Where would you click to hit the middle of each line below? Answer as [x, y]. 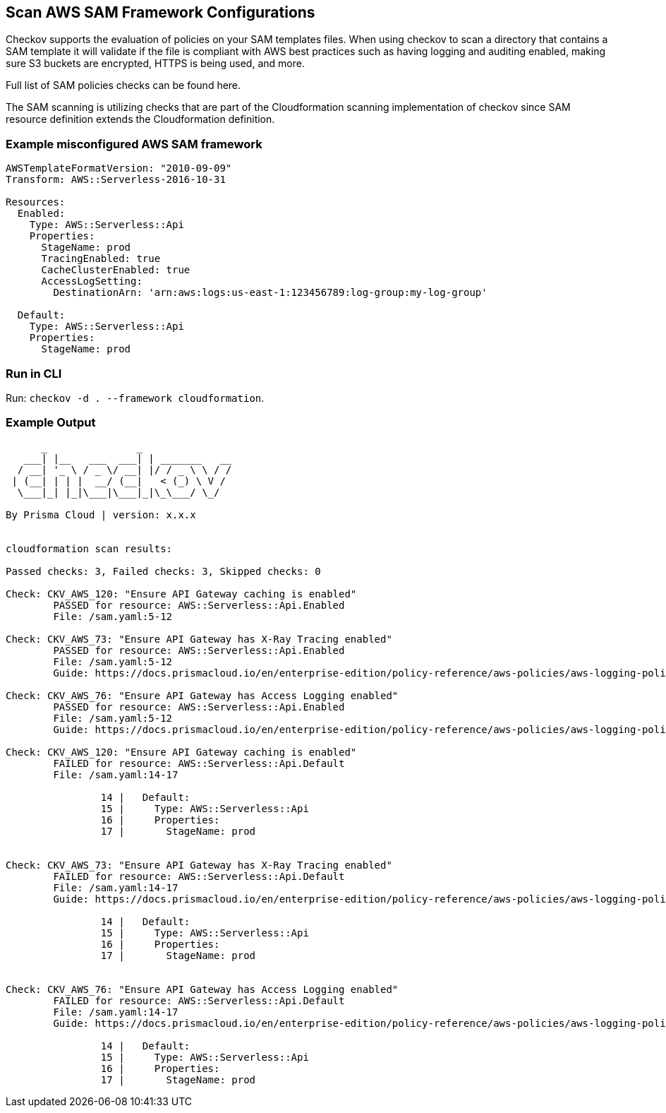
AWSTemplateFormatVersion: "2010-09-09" [119, 168]
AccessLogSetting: [92, 281]
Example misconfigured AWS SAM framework [134, 144]
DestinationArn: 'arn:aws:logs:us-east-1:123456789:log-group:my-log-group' [270, 293]
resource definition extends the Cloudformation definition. [140, 119]
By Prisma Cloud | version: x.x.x [101, 514]
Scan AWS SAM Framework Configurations [161, 12]
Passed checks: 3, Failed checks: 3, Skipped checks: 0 [163, 571]
